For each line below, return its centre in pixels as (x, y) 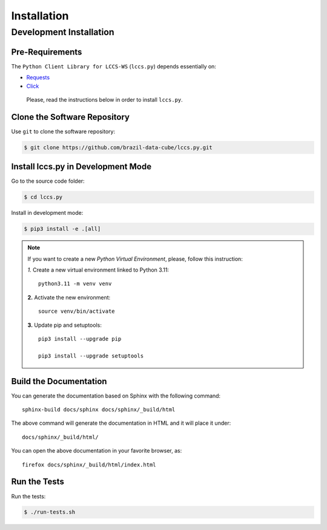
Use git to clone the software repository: (63, 131)
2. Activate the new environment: (69, 297)
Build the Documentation (59, 381)
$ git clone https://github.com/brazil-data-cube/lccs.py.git (118, 147)
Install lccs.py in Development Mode (81, 167)
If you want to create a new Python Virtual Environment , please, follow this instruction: (135, 259)
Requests (38, 77)
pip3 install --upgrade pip (80, 339)
